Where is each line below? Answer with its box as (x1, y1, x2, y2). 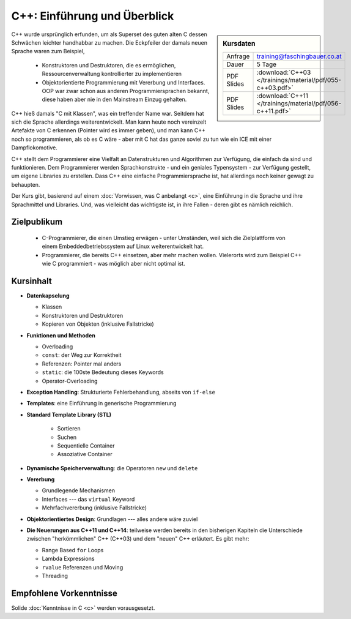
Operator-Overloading (42, 377, 98, 385)
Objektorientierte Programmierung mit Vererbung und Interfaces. (42, 78, 205, 86)
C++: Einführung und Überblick (11, 9, 174, 23)
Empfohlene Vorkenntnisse (11, 588, 117, 598)
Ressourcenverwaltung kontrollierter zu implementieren (42, 70, 182, 78)
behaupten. (11, 181, 40, 188)
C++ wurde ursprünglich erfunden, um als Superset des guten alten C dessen (11, 31, 207, 38)
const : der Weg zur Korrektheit (42, 351, 122, 359)
